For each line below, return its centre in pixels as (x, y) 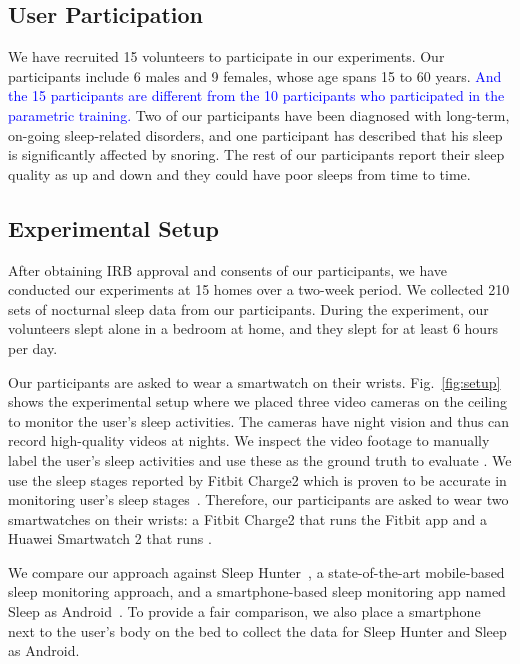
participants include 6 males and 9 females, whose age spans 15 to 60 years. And (255, 75)
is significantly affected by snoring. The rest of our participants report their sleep (256, 154)
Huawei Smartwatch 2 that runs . (110, 538)
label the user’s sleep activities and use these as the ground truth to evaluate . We (260, 459)
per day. (33, 347)
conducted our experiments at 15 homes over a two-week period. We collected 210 (259, 289)
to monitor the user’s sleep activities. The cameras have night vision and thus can (259, 420)
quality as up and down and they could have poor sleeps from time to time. (239, 173)
